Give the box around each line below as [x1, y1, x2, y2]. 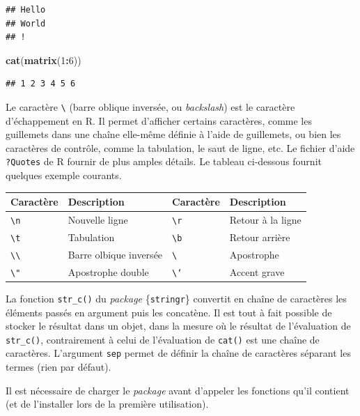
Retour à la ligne [229, 213, 302, 227]
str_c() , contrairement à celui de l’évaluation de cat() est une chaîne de [6, 332, 320, 346]
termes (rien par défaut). [6, 360, 111, 374]
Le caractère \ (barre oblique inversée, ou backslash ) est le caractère [6, 99, 295, 114]
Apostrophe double [68, 264, 149, 279]
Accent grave [229, 264, 285, 279]
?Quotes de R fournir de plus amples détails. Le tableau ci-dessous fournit [6, 154, 322, 169]
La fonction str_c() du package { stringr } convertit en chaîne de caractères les [6, 291, 347, 305]
